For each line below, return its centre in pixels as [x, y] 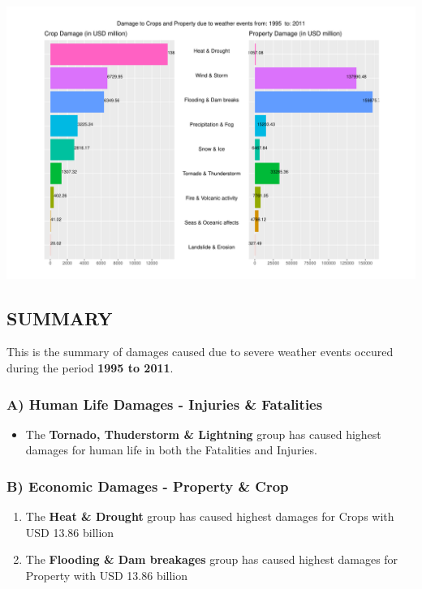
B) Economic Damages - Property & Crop [148, 486]
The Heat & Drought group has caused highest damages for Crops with [210, 516]
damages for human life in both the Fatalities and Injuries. [171, 450]
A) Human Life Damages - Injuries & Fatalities [165, 404]
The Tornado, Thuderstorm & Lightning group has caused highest [203, 434]
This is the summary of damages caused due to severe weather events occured [200, 352]
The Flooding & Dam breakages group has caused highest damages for [212, 559]
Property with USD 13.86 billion [107, 576]
